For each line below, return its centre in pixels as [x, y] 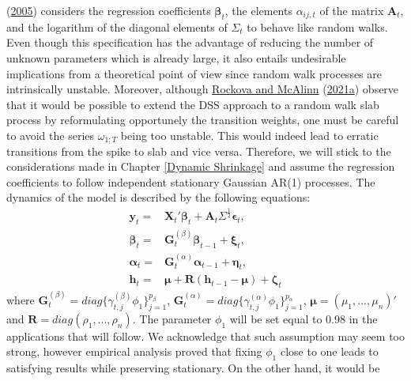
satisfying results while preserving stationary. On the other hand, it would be [193, 368]
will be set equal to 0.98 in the [304, 318]
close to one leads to [329, 351]
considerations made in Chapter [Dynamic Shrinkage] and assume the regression [201, 166]
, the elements [258, 10]
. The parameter [172, 318]
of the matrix [352, 10]
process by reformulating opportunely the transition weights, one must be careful [203, 120]
